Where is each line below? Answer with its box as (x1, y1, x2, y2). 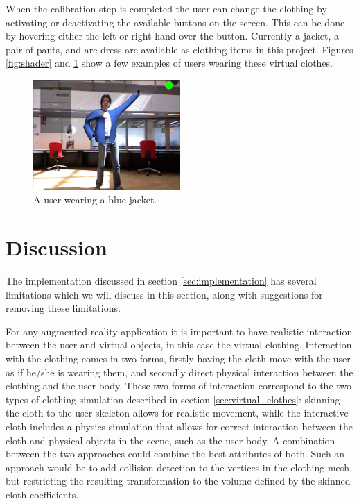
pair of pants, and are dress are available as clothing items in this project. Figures (6, 42, 353, 56)
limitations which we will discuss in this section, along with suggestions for (6, 287, 323, 301)
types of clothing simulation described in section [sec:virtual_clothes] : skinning (6, 392, 340, 406)
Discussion (6, 233, 107, 262)
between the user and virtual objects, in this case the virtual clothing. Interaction (6, 337, 352, 352)
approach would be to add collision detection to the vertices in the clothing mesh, (6, 460, 353, 474)
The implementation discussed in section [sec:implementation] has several (6, 274, 317, 287)
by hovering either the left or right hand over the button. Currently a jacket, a (6, 28, 339, 43)
